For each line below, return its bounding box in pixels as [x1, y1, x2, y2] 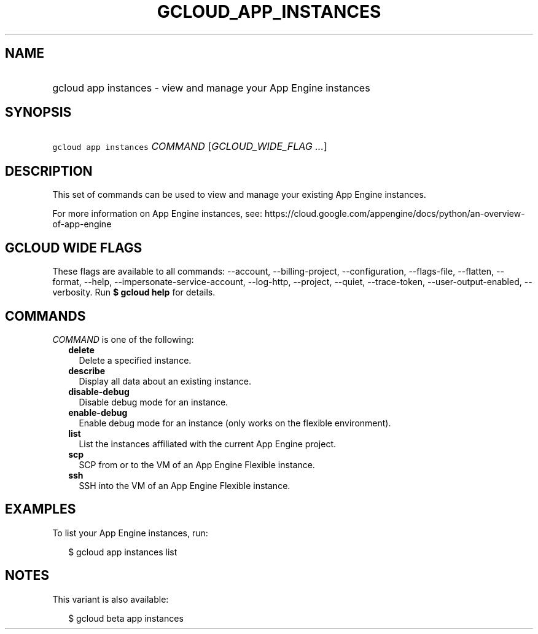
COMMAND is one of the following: [52, 334, 194, 345]
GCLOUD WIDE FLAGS [5, 240, 142, 256]
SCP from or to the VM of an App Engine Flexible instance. [79, 459, 315, 470]
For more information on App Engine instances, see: [52, 208, 262, 219]
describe [68, 365, 106, 376]
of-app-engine [52, 219, 112, 230]
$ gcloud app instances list [68, 546, 177, 557]
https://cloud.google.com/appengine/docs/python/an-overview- [264, 208, 525, 219]
